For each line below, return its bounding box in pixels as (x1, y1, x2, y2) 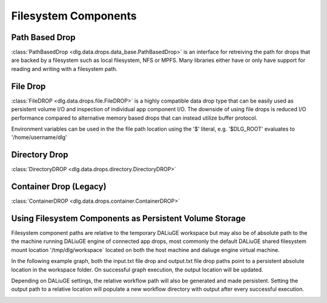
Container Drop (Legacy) (11, 182, 107, 192)
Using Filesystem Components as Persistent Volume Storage (11, 213, 246, 223)
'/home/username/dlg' (11, 134, 68, 141)
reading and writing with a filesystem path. (11, 65, 118, 72)
